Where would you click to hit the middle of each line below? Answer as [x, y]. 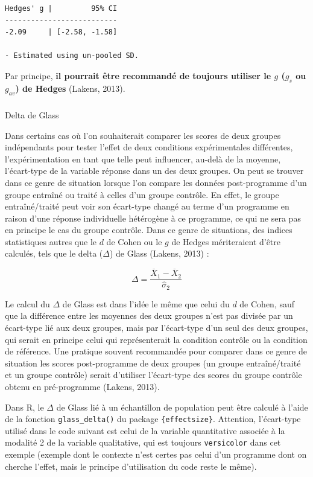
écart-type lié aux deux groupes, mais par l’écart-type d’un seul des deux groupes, [156, 328]
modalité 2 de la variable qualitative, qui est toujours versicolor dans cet [143, 442]
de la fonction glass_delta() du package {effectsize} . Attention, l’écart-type [153, 419]
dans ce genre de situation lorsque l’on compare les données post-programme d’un [156, 182]
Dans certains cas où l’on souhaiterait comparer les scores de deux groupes [143, 135]
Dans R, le [24, 407]
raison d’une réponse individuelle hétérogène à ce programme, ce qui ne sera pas [153, 218]
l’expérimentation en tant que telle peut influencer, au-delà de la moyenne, [143, 158]
